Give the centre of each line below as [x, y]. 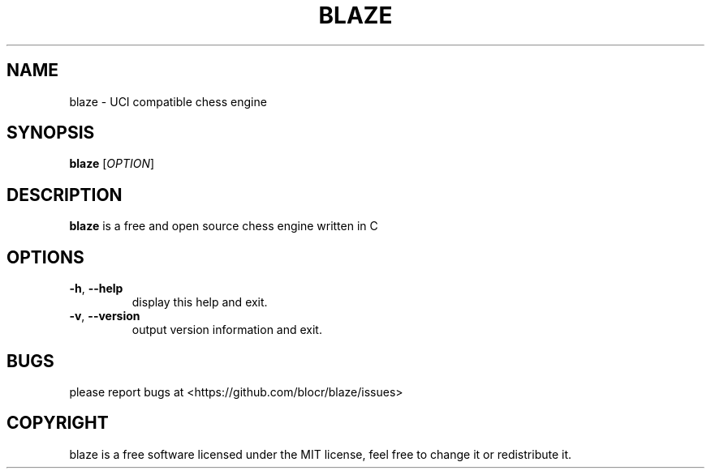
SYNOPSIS [51, 133]
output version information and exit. [227, 330]
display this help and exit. [200, 302]
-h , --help [96, 289]
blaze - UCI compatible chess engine [168, 101]
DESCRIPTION [65, 195]
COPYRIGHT [58, 423]
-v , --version [105, 316]
